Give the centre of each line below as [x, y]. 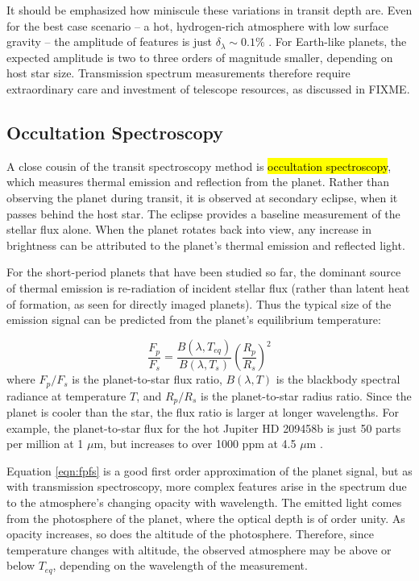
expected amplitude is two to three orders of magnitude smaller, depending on [200, 57]
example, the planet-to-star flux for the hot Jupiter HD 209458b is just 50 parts [204, 427]
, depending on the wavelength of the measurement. [180, 565]
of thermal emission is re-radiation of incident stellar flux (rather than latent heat [208, 287]
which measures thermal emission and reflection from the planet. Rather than [198, 182]
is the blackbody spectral [338, 379]
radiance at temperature [66, 395]
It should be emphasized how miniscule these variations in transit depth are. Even [209, 10]
